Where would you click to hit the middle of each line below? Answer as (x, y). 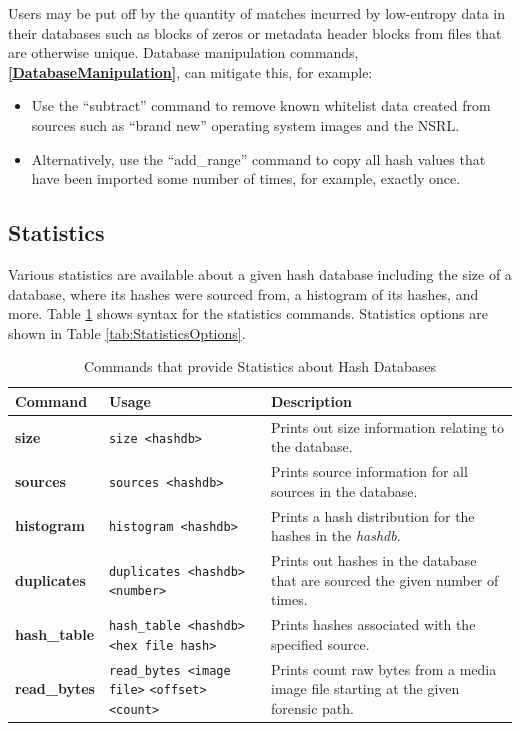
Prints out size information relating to (387, 426)
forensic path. (312, 707)
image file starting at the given (365, 688)
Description (311, 400)
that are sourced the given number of (384, 579)
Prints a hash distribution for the (372, 515)
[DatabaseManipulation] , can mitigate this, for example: (190, 71)
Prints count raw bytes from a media (383, 668)
